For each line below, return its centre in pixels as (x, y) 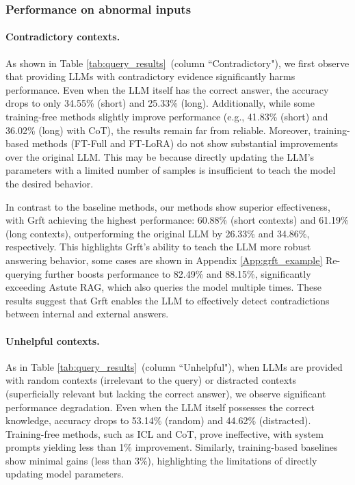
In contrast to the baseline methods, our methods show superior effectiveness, (168, 206)
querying (24, 273)
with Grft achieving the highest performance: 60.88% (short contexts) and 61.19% (177, 220)
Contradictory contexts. (63, 37)
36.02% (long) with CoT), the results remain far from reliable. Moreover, (158, 130)
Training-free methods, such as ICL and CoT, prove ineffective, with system (165, 433)
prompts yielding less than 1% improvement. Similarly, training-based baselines (172, 447)
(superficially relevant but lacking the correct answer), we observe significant (166, 393)
